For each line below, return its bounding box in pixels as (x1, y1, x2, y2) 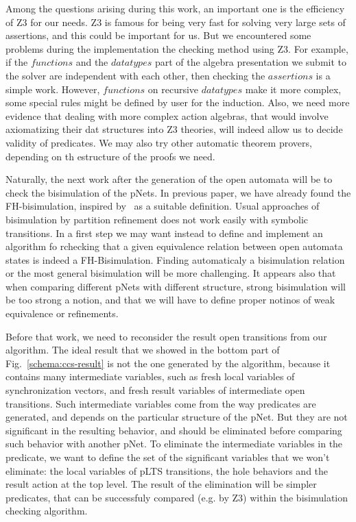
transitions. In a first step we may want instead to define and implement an (5, 225, 323, 240)
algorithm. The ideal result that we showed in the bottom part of (5, 343, 280, 357)
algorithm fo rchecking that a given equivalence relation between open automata (5, 239, 343, 253)
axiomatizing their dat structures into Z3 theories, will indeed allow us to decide (5, 122, 343, 136)
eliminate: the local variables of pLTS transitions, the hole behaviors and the (5, 463, 329, 477)
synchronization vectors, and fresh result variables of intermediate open (5, 383, 305, 397)
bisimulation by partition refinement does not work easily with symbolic (5, 212, 309, 226)
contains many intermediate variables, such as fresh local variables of (5, 369, 295, 384)
